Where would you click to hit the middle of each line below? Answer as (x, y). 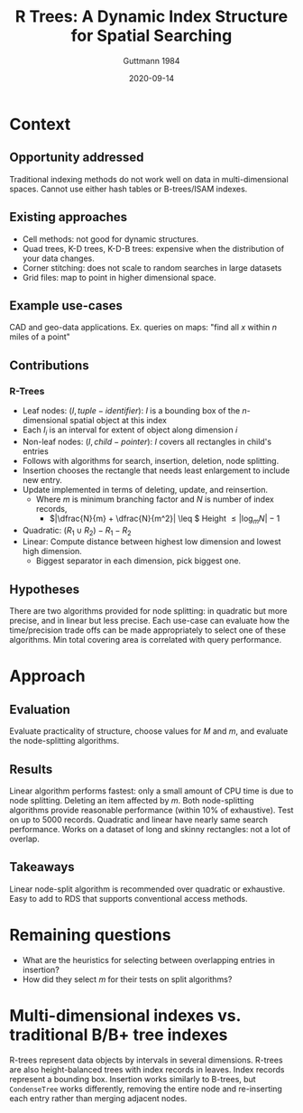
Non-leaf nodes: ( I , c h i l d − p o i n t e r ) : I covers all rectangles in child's (147, 441)
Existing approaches (69, 217)
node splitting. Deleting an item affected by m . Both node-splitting (132, 801)
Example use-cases (66, 306)
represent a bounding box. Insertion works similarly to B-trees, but (133, 1079)
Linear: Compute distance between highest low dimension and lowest (151, 542)
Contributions (49, 365)
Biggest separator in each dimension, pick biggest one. (138, 561)
